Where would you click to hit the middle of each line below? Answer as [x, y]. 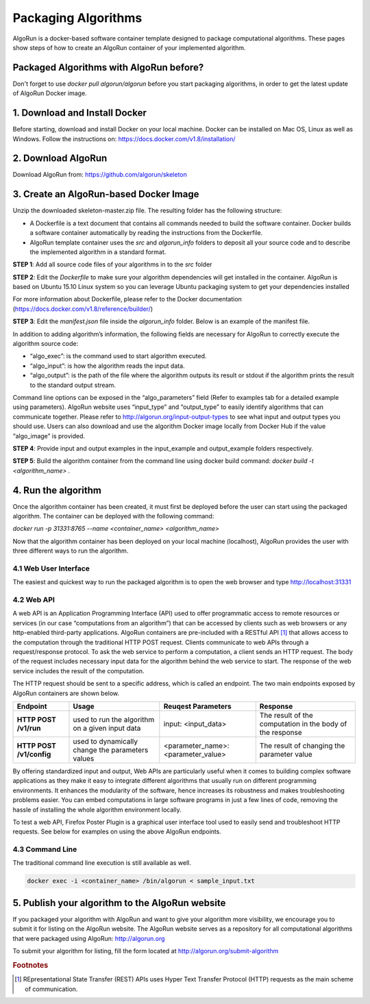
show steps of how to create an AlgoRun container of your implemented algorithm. [129, 47]
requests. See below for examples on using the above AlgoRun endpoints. [117, 831]
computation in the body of [303, 724]
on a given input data [107, 728]
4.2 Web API [34, 600]
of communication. [51, 989]
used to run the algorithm [114, 719]
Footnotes [30, 965]
